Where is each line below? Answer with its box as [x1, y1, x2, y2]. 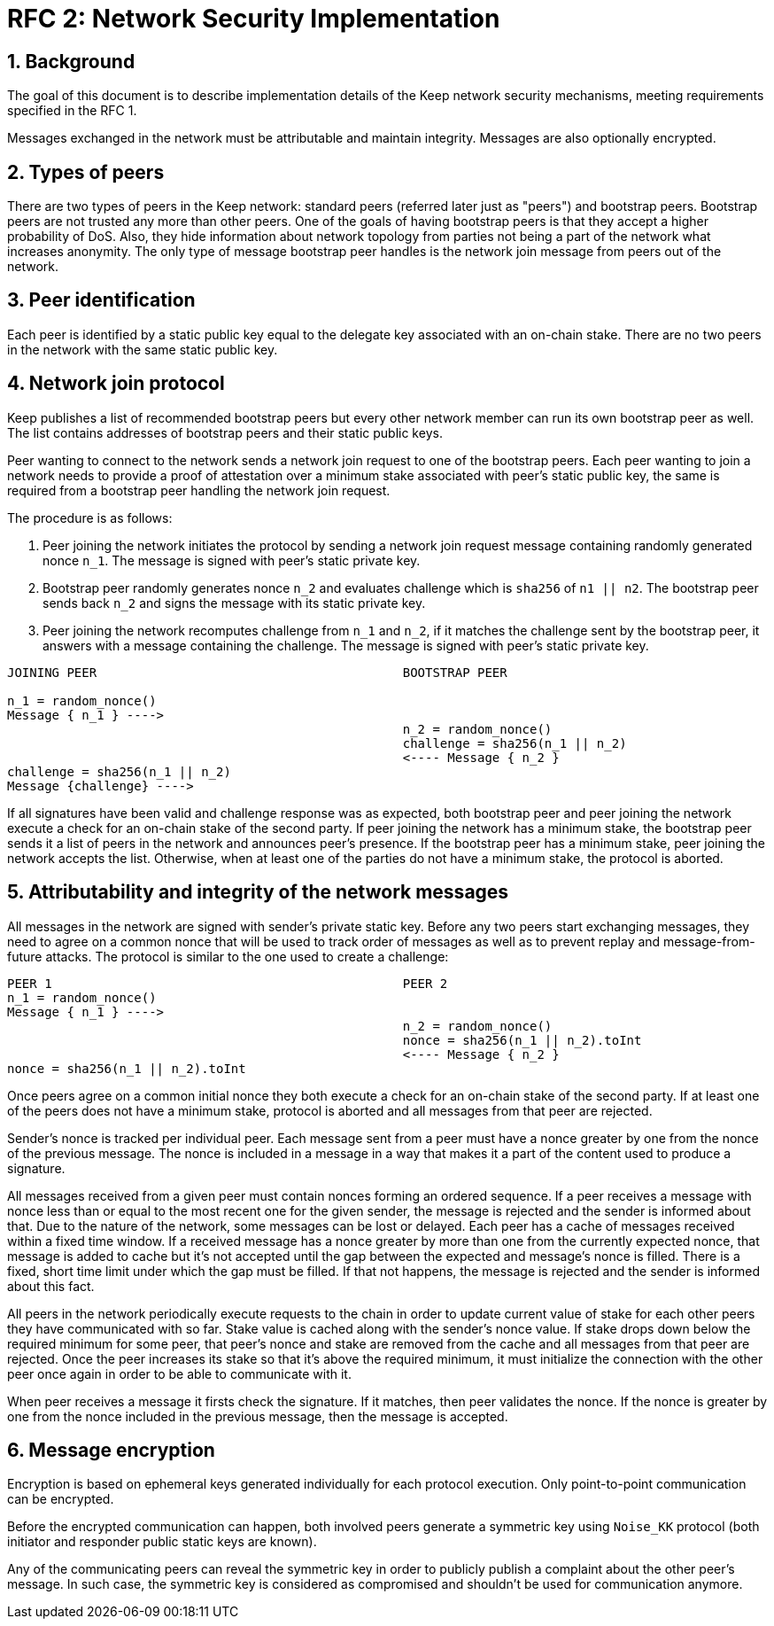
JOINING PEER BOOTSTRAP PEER [7, 665, 507, 680]
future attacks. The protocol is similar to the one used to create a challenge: [7, 948, 449, 964]
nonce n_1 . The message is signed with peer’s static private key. [43, 552, 421, 568]
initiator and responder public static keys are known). [7, 1534, 317, 1550]
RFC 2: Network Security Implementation [7, 4, 500, 34]
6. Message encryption [7, 1438, 215, 1461]
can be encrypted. [7, 1491, 114, 1507]
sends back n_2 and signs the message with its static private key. [43, 595, 426, 611]
